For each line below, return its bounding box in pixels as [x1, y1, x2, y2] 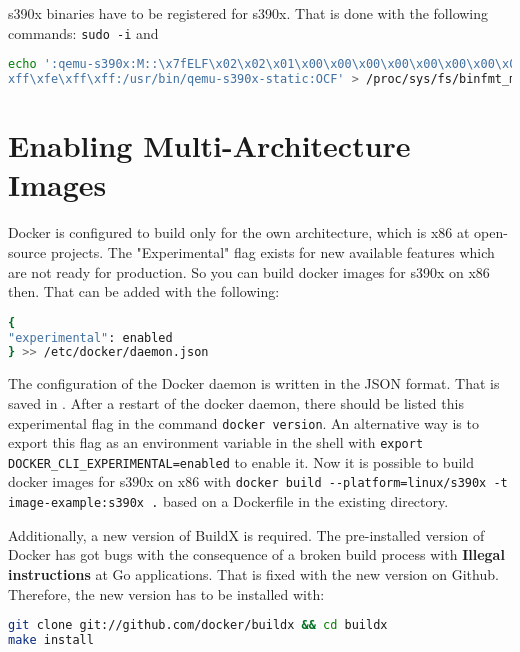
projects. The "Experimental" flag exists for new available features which [50, 241, 495, 262]
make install [8, 633, 94, 648]
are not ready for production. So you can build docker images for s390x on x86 [8, 261, 490, 282]
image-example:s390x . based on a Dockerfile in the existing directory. [8, 491, 449, 512]
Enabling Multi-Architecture [8, 125, 411, 166]
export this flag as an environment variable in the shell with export [8, 432, 424, 453]
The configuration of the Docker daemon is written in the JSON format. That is [8, 373, 500, 394]
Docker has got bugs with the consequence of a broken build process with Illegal [8, 544, 505, 565]
